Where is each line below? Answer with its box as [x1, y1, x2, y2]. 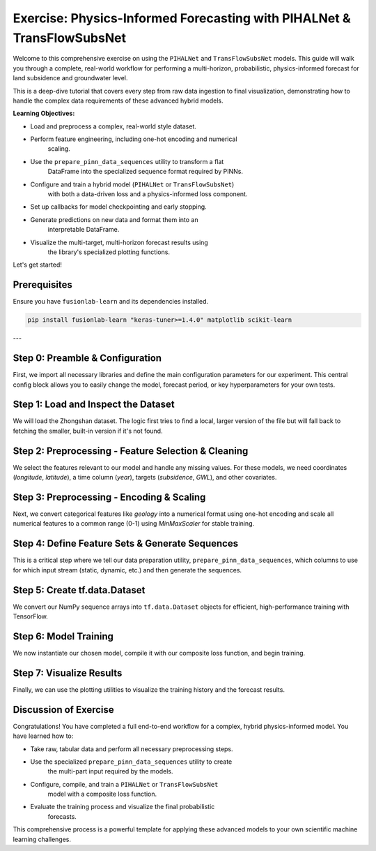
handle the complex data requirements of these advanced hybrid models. [13, 96, 224, 105]
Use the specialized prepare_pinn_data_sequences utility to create [30, 757, 233, 766]
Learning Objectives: [13, 109, 75, 118]
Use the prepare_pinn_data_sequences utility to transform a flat [30, 157, 224, 165]
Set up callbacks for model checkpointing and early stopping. [30, 202, 207, 211]
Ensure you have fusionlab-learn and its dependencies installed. [13, 297, 209, 306]
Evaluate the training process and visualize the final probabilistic [30, 803, 215, 811]
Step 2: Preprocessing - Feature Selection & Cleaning [13, 445, 249, 457]
